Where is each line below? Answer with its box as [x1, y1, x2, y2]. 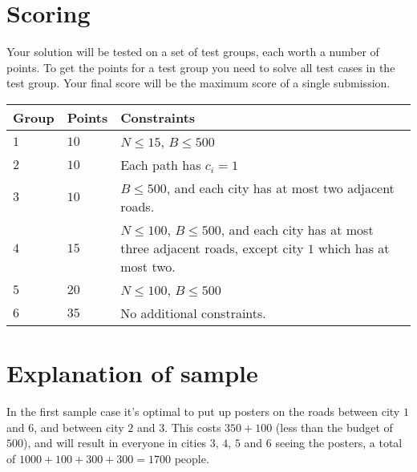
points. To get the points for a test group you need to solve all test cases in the [6, 58, 395, 75]
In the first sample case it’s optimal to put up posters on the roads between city [6, 403, 400, 420]
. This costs [164, 418, 221, 435]
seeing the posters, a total [275, 434, 403, 451]
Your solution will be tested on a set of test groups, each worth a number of [6, 43, 379, 60]
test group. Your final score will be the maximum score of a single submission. [6, 75, 391, 91]
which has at [318, 238, 390, 257]
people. [174, 450, 209, 466]
